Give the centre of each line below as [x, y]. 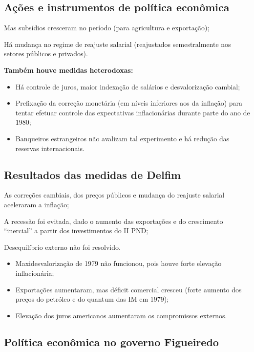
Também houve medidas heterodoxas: [69, 70]
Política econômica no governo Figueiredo [111, 341]
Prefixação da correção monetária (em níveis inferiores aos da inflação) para [129, 103]
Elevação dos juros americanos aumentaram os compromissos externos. [121, 315]
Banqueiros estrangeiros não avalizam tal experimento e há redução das [122, 138]
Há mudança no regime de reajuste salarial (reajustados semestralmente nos [117, 44]
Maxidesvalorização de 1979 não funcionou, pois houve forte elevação [118, 263]
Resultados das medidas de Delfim [93, 174]
